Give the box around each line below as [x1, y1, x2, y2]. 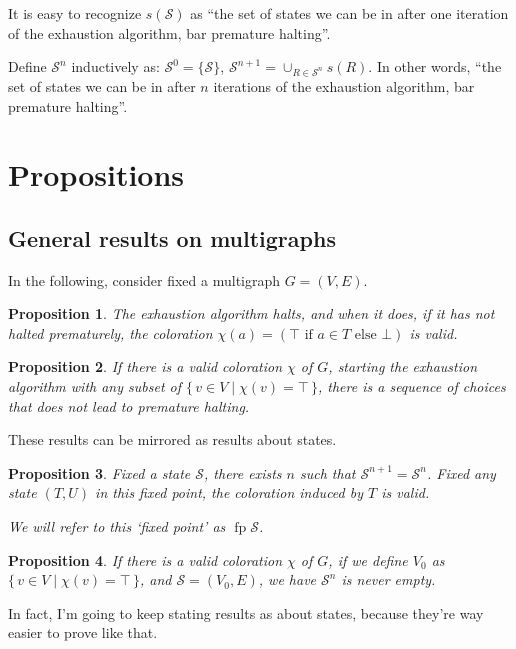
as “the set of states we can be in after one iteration [190, 3, 509, 23]
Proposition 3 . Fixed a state [8, 462, 191, 483]
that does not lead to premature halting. [8, 395, 250, 416]
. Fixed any [426, 462, 496, 483]
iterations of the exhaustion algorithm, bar [213, 75, 475, 96]
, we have [258, 569, 317, 590]
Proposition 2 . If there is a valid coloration [8, 356, 283, 377]
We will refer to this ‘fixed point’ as [8, 516, 226, 537]
